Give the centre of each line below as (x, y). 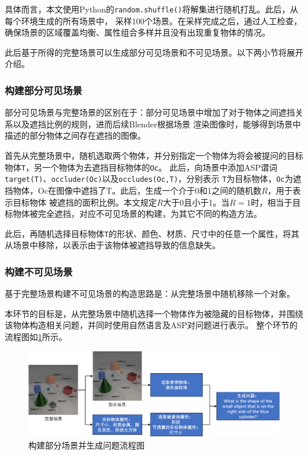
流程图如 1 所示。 (36, 336)
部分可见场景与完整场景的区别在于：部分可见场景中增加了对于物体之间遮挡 (150, 112)
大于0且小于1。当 (196, 202)
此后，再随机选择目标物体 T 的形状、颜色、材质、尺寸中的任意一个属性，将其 (152, 233)
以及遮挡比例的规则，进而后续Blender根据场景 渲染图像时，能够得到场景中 (157, 124)
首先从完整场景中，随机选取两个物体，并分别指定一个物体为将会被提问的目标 (154, 156)
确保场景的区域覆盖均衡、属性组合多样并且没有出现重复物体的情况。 (137, 32)
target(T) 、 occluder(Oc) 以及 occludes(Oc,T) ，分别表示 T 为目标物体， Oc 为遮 (153, 179)
